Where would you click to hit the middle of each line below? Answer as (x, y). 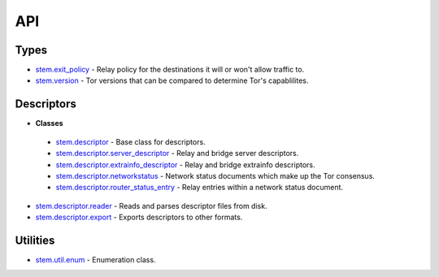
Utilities (35, 240)
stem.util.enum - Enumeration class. (96, 260)
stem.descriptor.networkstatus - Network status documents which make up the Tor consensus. (215, 175)
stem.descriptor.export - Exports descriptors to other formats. (139, 217)
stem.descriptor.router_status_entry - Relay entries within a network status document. (200, 188)
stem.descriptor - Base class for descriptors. (131, 141)
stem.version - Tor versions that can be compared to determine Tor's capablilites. (172, 80)
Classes (50, 123)
